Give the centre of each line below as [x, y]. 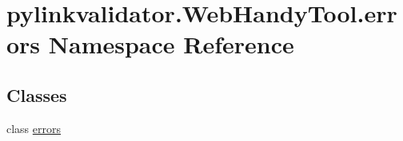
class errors [34, 128]
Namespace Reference [171, 44]
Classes [37, 94]
